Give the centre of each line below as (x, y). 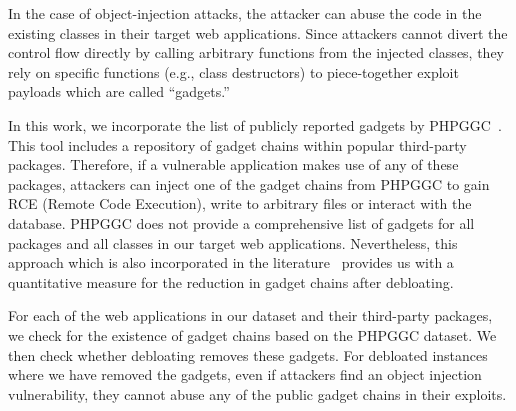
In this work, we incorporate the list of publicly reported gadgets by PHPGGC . (255, 124)
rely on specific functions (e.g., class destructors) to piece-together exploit (233, 71)
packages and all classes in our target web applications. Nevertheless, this (233, 242)
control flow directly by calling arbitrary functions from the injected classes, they (256, 52)
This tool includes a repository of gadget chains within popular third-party (237, 144)
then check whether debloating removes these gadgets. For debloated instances (248, 354)
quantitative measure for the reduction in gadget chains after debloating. (231, 281)
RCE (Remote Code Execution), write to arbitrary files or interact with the (240, 203)
